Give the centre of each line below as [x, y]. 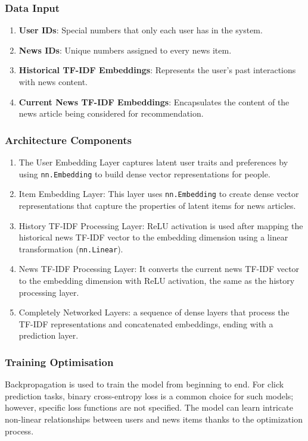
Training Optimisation [59, 362]
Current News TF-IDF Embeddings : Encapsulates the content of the [154, 101]
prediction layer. [49, 335]
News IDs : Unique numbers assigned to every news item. [125, 50]
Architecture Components [68, 140]
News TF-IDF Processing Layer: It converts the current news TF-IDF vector [159, 269]
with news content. [53, 82]
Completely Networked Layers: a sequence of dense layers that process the [154, 312]
